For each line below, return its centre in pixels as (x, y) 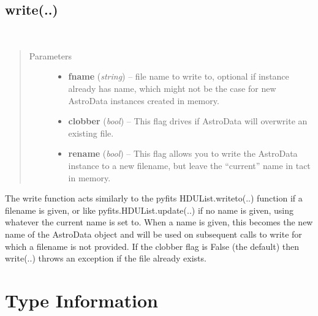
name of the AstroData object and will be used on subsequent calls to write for (153, 234)
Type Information (81, 300)
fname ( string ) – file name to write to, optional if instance (179, 76)
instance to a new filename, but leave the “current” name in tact (189, 165)
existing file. (91, 133)
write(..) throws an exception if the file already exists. (106, 258)
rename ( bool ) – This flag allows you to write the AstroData (183, 153)
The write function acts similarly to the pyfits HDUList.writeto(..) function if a (154, 198)
